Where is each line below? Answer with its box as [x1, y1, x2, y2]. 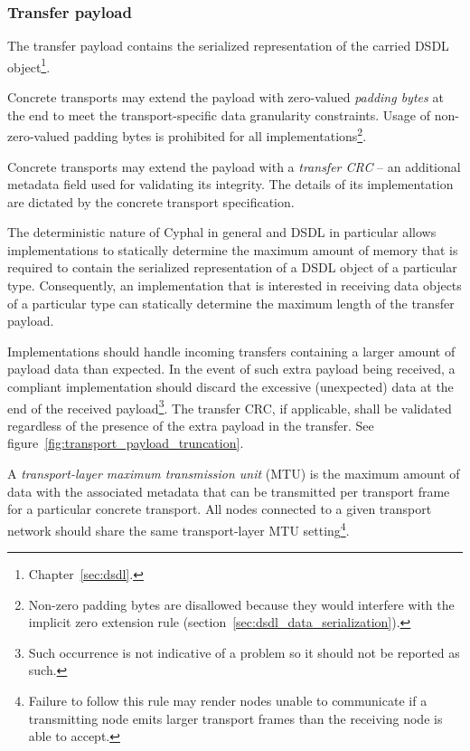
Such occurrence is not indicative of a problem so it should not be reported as [28, 642, 460, 661]
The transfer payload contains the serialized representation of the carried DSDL [7, 36, 449, 55]
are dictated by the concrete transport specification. [7, 192, 295, 211]
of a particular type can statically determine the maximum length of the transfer [7, 293, 455, 312]
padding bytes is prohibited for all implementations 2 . [73, 124, 367, 145]
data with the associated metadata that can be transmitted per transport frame [7, 481, 450, 500]
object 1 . [7, 54, 51, 76]
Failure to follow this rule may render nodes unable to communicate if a [28, 691, 428, 710]
